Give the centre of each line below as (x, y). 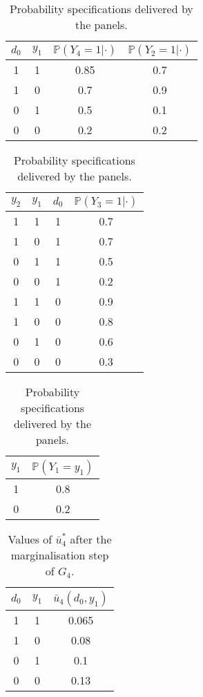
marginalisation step (60, 555)
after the (91, 539)
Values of (30, 539)
